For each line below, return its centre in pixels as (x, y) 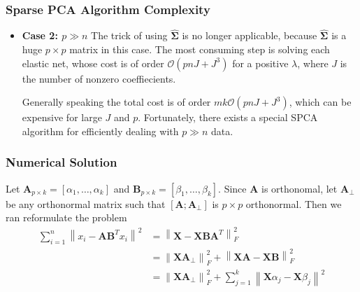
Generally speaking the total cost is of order (116, 102)
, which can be (320, 102)
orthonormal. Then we (294, 203)
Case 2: (40, 35)
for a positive (260, 63)
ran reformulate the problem (66, 217)
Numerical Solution (62, 162)
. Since (232, 188)
